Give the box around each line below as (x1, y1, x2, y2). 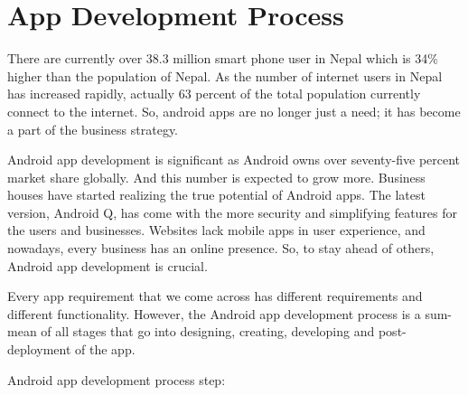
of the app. (75, 340, 136, 359)
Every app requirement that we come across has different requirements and (7, 287, 423, 306)
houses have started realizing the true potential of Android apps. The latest (7, 185, 426, 204)
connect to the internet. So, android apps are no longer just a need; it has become (7, 101, 461, 120)
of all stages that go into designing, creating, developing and (41, 322, 375, 341)
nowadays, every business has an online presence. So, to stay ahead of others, (7, 239, 435, 258)
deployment (7, 340, 71, 359)
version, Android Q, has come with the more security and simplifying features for (7, 202, 458, 221)
